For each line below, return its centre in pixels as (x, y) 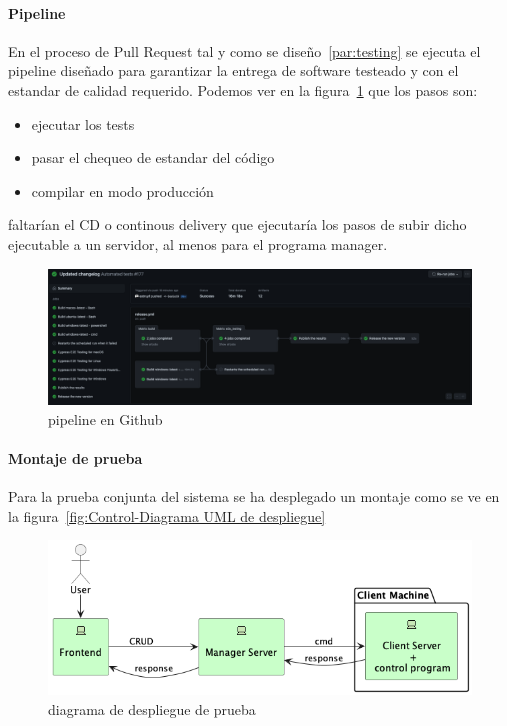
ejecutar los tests (83, 123)
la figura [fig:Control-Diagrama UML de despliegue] (167, 515)
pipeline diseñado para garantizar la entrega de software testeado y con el (233, 70)
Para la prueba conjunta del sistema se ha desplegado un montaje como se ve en (254, 496)
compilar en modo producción (122, 190)
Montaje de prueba (75, 457)
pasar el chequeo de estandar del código (153, 157)
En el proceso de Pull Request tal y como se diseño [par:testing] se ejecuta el (244, 50)
